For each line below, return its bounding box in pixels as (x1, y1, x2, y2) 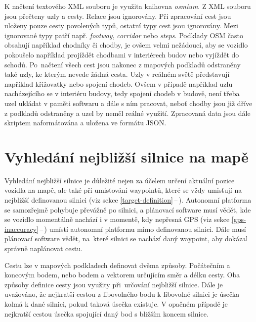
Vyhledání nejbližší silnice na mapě (4, 146, 249, 166)
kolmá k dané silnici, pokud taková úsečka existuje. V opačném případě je (4, 298, 228, 309)
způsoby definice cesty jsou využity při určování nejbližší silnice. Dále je (4, 279, 223, 289)
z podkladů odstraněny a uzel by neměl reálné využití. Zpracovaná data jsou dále (4, 107, 251, 118)
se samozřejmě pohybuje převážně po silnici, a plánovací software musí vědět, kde (4, 204, 251, 215)
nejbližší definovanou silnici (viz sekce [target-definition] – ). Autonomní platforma (4, 195, 252, 205)
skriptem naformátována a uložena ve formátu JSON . (4, 117, 167, 128)
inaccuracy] (4, 223, 39, 234)
